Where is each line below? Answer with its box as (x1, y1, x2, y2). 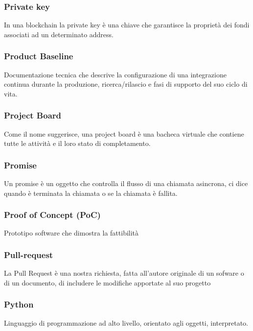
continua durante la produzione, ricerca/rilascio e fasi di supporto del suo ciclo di (4, 79, 248, 89)
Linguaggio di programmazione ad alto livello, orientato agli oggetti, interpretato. (4, 317, 248, 328)
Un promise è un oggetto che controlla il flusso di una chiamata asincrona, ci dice (4, 178, 248, 189)
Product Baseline (4, 50, 73, 62)
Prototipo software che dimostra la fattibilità (4, 228, 139, 238)
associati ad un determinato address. (4, 29, 114, 39)
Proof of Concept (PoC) (4, 209, 101, 221)
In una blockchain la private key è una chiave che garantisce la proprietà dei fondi (4, 20, 250, 30)
